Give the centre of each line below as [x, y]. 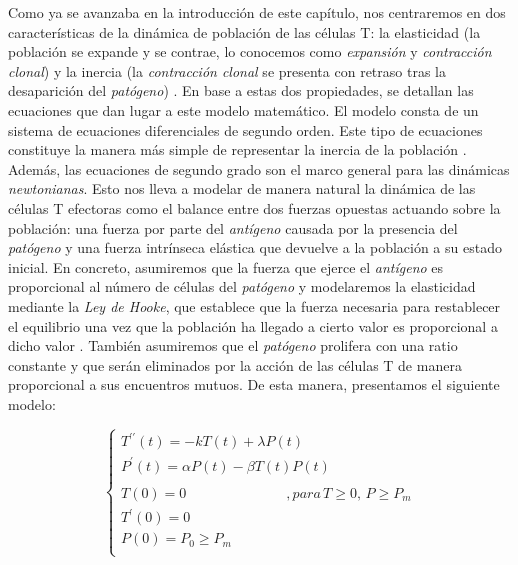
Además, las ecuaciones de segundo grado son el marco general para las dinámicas [259, 168]
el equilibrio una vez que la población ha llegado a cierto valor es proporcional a [253, 325]
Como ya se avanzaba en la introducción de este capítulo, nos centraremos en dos [257, 12]
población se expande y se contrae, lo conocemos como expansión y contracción [250, 51]
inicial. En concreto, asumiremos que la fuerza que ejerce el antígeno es [226, 266]
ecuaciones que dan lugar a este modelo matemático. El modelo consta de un [243, 109]
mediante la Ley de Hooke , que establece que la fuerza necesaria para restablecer [254, 305]
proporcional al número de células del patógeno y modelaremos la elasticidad [242, 286]
